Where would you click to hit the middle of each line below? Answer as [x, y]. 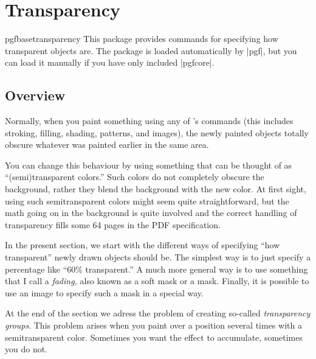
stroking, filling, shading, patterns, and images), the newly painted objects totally [157, 132]
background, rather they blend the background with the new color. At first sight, [156, 189]
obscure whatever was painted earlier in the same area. [107, 145]
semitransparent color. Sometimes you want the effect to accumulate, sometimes [154, 337]
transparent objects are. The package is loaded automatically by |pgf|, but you [151, 50]
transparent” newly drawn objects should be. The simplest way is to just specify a [158, 257]
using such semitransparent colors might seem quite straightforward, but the [147, 200]
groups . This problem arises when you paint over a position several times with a [153, 325]
